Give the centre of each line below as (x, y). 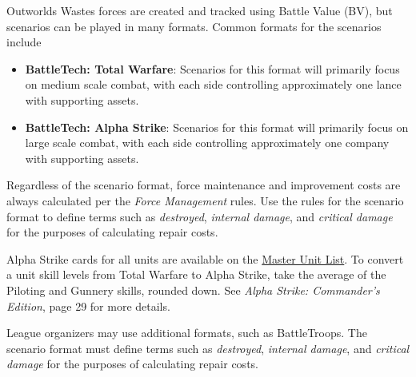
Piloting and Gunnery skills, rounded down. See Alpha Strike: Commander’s (193, 290)
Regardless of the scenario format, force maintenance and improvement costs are (204, 185)
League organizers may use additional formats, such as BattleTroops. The (187, 333)
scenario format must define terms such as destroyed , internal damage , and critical (208, 348)
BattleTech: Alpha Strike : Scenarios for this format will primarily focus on (217, 127)
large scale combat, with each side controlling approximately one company (207, 143)
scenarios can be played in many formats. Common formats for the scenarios (194, 26)
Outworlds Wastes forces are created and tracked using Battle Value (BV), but (200, 10)
